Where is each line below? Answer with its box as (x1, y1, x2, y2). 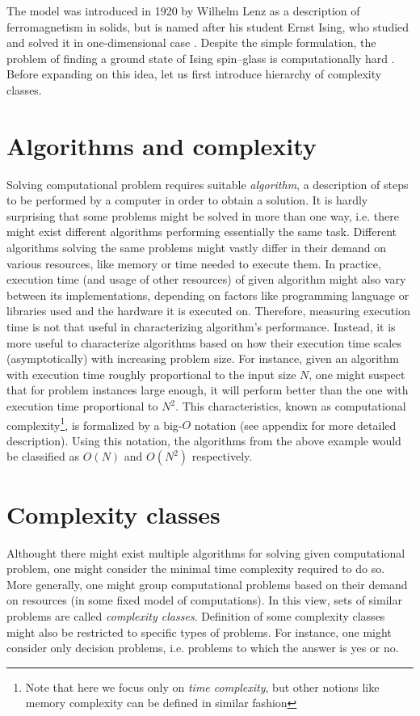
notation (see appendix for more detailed (194, 416, 397, 433)
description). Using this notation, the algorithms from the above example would (6, 432, 401, 449)
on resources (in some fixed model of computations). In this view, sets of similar (6, 592, 402, 609)
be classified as (6, 448, 80, 465)
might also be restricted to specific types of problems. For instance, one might (6, 623, 392, 640)
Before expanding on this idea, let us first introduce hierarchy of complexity (6, 65, 382, 82)
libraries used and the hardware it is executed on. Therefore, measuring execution (6, 302, 410, 319)
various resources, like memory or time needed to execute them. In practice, (6, 255, 381, 272)
